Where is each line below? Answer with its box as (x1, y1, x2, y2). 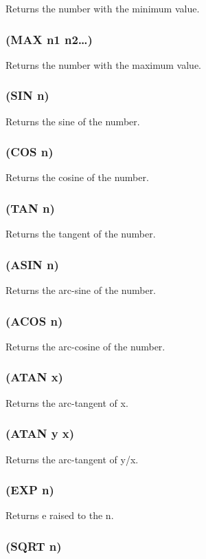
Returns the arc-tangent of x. (5, 395, 128, 410)
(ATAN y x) (5, 425, 75, 442)
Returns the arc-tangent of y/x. (5, 452, 139, 466)
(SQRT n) (5, 537, 62, 554)
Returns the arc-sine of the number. (5, 283, 157, 297)
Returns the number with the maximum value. (5, 57, 202, 72)
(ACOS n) (5, 312, 63, 329)
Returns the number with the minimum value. (5, 1, 200, 15)
